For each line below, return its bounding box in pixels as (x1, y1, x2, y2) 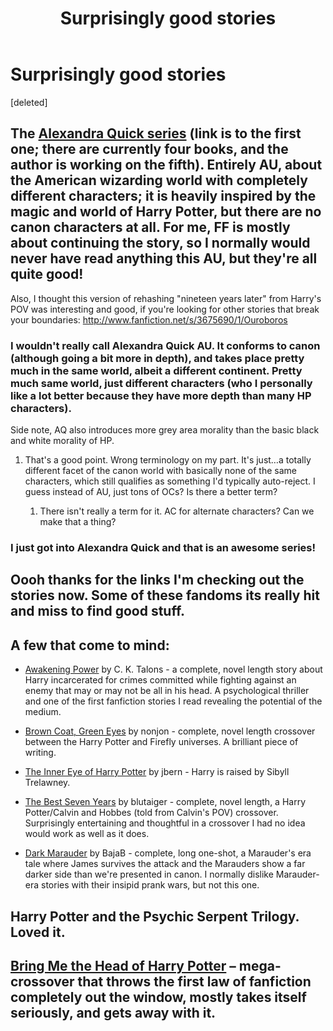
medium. (24, 706, 62, 718)
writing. (24, 747, 57, 759)
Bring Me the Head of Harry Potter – (10, 957, 237, 974)
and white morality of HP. (10, 435, 115, 447)
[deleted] (10, 96, 48, 108)
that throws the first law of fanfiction (77, 973, 312, 990)
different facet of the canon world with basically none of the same (24, 465, 297, 477)
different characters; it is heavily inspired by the (10, 188, 317, 205)
